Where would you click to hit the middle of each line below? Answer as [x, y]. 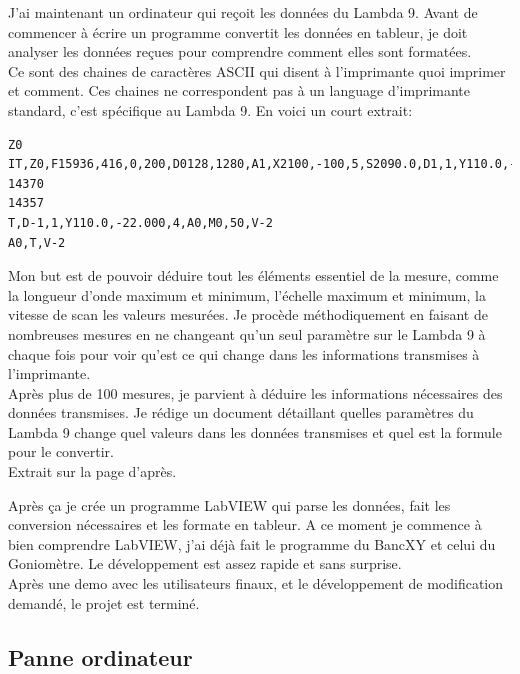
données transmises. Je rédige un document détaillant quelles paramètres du [241, 412]
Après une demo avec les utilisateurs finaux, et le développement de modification [256, 583]
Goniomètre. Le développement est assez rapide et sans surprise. [205, 563]
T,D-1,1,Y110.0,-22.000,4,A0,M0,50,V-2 [140, 222]
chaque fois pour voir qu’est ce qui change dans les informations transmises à [244, 353]
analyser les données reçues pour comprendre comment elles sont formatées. [240, 51]
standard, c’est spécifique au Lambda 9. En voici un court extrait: [210, 109]
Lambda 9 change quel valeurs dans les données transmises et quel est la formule [255, 431]
